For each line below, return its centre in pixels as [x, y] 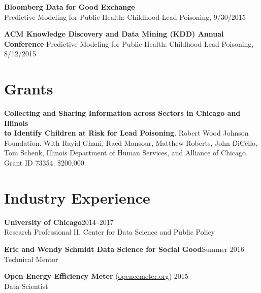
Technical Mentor [31, 259]
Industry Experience [77, 197]
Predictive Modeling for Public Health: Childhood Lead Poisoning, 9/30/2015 [125, 17]
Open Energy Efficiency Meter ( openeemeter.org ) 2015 [96, 276]
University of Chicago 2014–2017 [59, 222]
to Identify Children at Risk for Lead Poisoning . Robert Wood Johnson [126, 133]
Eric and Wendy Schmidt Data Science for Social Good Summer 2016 [124, 249]
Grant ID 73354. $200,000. [45, 163]
